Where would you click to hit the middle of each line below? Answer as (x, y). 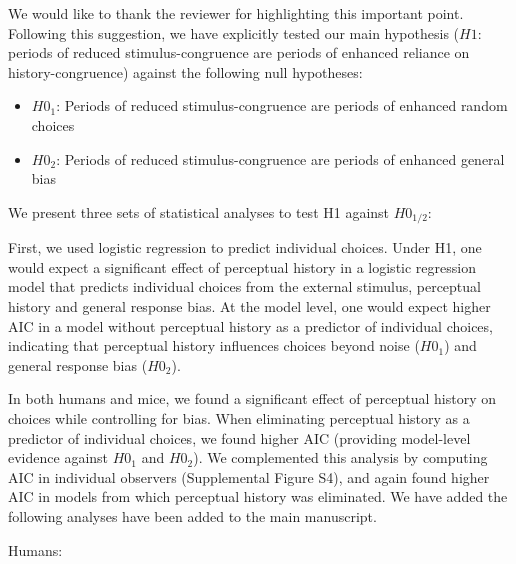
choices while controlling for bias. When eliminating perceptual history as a (239, 417)
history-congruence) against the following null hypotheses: (185, 71)
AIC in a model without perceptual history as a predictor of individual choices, (250, 325)
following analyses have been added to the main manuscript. (192, 515)
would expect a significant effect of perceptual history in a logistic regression (242, 266)
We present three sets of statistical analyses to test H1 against (199, 211)
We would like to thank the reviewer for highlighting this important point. (236, 13)
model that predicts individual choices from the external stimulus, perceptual (244, 286)
